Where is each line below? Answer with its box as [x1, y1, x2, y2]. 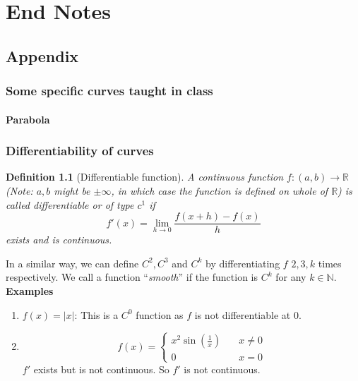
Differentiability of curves [6, 142, 154, 159]
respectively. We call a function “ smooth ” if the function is [6, 270, 258, 284]
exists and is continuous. [6, 232, 112, 247]
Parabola [6, 111, 50, 126]
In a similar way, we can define [6, 255, 139, 270]
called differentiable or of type [6, 197, 134, 212]
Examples [6, 284, 54, 298]
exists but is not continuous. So [33, 361, 169, 376]
